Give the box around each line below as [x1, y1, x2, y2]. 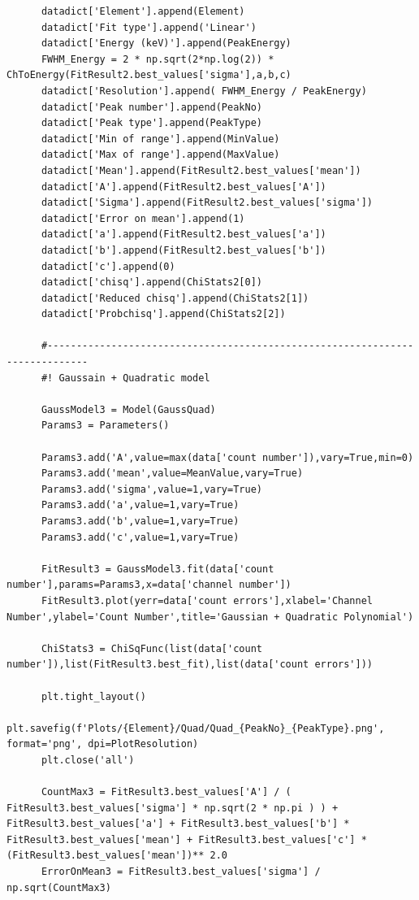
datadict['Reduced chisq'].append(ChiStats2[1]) [41, 292, 309, 304]
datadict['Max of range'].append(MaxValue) [41, 149, 280, 161]
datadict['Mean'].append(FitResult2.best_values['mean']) [41, 164, 361, 176]
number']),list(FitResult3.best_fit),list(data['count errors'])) [6, 659, 374, 671]
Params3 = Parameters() [41, 420, 170, 432]
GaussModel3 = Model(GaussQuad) [41, 403, 216, 415]
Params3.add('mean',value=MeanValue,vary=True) [41, 467, 304, 480]
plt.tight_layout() [41, 690, 146, 702]
